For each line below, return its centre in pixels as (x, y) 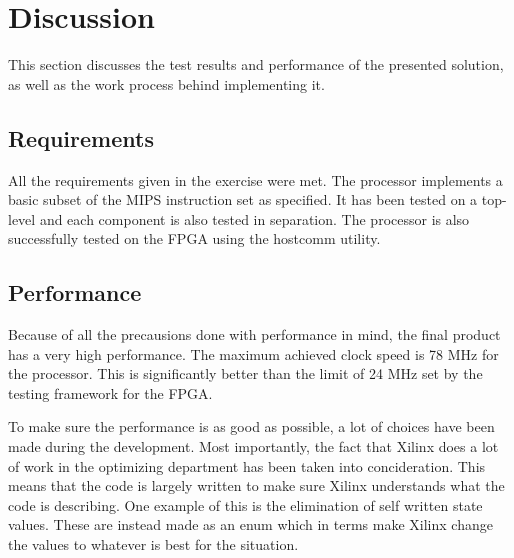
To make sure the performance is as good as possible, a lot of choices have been (251, 426)
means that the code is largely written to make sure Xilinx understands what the (256, 485)
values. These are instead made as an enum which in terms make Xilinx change (250, 524)
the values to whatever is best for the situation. (153, 544)
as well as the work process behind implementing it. (166, 83)
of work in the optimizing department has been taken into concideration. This (247, 465)
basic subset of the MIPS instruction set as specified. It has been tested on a (243, 199)
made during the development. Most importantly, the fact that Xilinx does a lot (253, 446)
